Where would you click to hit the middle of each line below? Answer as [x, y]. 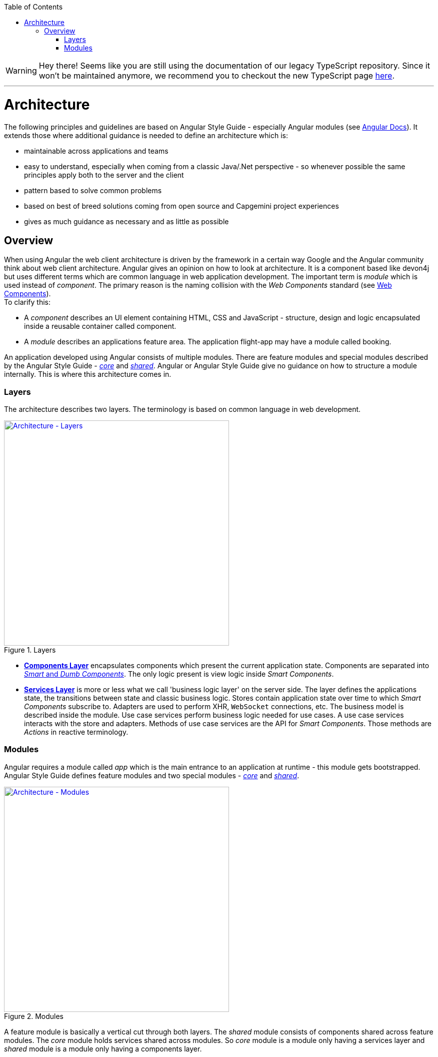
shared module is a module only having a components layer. [103, 1048]
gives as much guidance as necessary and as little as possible [126, 221]
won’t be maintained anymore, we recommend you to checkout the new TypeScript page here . [217, 76]
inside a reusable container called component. [100, 326]
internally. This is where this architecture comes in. [88, 374]
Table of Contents [33, 7]
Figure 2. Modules [34, 1016]
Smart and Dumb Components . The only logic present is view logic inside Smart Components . [179, 674]
